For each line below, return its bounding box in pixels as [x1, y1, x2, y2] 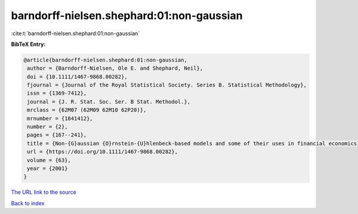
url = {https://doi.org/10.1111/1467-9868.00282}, [27, 148, 178, 155]
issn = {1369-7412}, [27, 90, 87, 97]
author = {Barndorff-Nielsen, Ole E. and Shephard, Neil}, [27, 65, 203, 72]
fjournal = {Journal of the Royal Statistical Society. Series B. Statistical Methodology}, [27, 82, 307, 89]
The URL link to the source [11, 188, 77, 196]
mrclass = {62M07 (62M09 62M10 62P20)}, [27, 107, 147, 113]
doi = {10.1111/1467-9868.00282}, [27, 73, 128, 80]
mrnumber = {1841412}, [27, 115, 94, 122]
